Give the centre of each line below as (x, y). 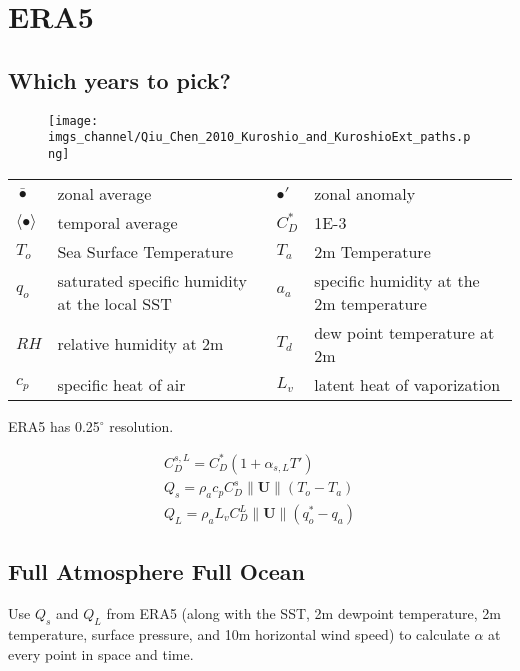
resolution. (141, 425)
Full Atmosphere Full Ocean (156, 571)
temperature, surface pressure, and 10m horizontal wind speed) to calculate (239, 634)
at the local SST (114, 303)
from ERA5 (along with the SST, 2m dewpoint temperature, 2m (303, 613)
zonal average (104, 193)
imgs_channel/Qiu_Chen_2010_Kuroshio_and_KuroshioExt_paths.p (259, 137)
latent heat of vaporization (407, 384)
